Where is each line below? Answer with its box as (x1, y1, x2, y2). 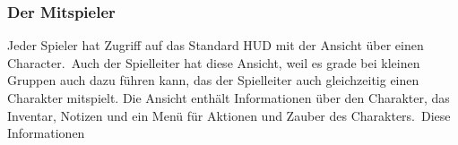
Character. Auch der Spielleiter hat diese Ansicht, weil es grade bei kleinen (7, 53, 420, 72)
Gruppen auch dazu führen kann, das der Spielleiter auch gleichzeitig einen (7, 71, 419, 90)
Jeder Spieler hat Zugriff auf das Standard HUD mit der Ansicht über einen (7, 36, 424, 55)
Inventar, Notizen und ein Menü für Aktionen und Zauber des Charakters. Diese (7, 106, 451, 124)
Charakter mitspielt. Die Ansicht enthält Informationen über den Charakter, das (7, 89, 450, 107)
